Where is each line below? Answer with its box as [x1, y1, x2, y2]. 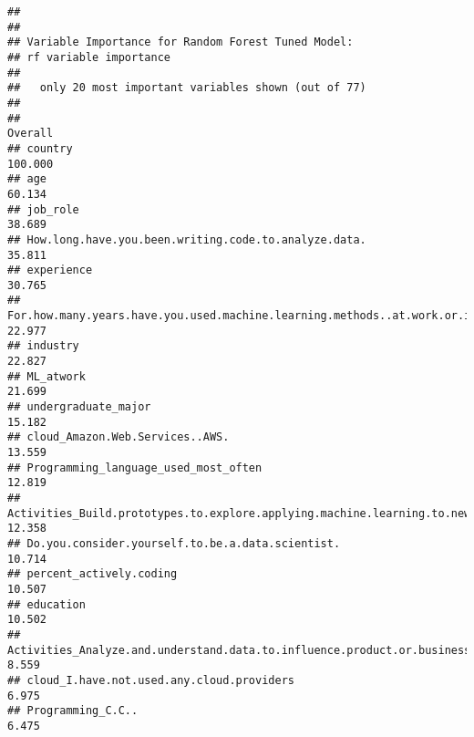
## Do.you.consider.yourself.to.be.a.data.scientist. [7, 536, 341, 550]
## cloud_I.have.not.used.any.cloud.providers [7, 673, 294, 687]
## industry [7, 339, 79, 353]
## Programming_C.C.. [7, 704, 139, 718]
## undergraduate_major [7, 400, 151, 414]
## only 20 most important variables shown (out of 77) [7, 81, 366, 95]
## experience [7, 264, 93, 277]
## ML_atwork [7, 369, 86, 383]
